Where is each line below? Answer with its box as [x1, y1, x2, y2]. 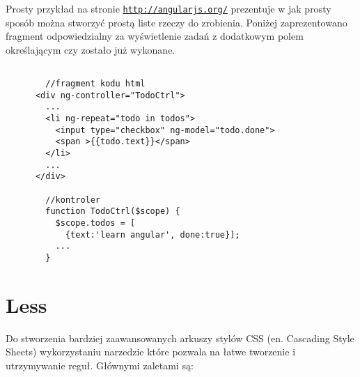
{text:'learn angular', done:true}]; [65, 229, 240, 240]
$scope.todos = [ [55, 217, 136, 228]
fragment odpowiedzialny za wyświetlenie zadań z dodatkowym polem [6, 29, 304, 43]
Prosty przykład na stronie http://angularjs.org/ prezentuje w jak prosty [6, 1, 331, 15]
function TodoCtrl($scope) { [45, 206, 180, 217]
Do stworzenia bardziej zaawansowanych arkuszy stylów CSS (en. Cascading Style [6, 330, 354, 345]
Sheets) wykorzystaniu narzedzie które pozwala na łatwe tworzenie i [6, 344, 296, 359]
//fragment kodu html [45, 79, 146, 89]
